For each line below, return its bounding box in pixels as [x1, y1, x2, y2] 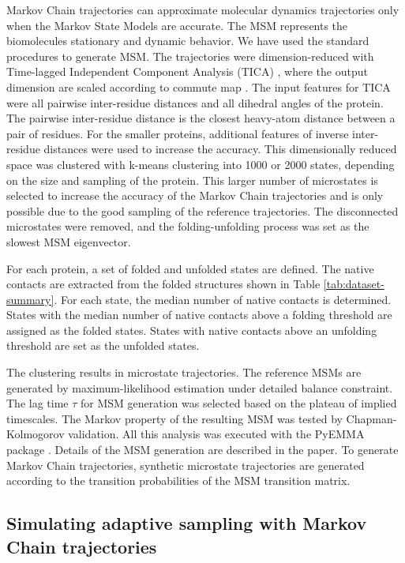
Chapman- [346, 410, 397, 426]
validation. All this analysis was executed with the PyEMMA [68, 426, 365, 442]
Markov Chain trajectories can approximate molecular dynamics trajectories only [6, 2, 399, 17]
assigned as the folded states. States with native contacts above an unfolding [6, 321, 377, 338]
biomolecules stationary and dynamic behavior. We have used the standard [6, 32, 369, 49]
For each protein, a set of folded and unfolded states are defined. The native [6, 260, 374, 276]
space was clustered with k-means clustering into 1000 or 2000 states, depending [6, 156, 395, 172]
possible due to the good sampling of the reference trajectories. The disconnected [6, 202, 399, 219]
